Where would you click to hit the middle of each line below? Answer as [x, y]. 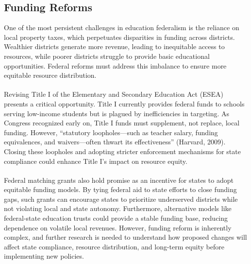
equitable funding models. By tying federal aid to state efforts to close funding [120, 189]
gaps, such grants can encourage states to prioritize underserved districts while [121, 199]
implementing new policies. [44, 256]
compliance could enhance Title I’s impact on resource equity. [96, 161]
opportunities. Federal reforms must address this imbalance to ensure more [115, 65]
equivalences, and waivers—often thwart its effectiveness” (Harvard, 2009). [115, 142]
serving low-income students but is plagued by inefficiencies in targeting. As [117, 113]
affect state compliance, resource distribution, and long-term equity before [114, 246]
